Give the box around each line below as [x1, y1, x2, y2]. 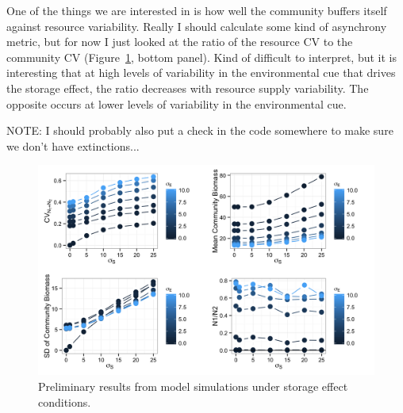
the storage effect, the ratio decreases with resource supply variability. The [6, 79, 369, 96]
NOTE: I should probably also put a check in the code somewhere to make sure [6, 122, 393, 139]
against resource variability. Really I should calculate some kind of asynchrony [6, 17, 387, 34]
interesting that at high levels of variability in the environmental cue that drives [6, 64, 396, 81]
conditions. [38, 393, 91, 410]
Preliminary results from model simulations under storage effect [38, 377, 348, 394]
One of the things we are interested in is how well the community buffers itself [6, 2, 387, 18]
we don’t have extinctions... [6, 137, 140, 154]
